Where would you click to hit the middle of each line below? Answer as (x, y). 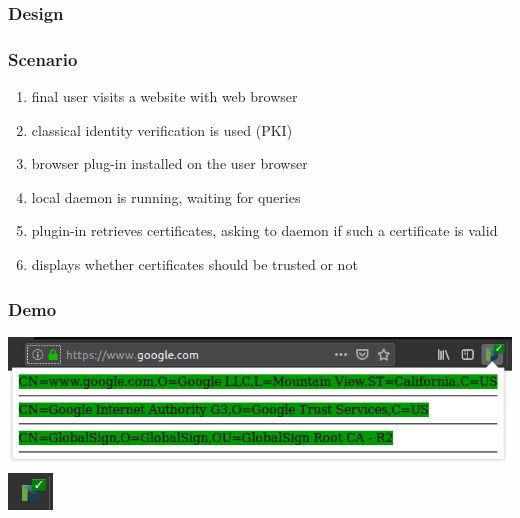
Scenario (43, 58)
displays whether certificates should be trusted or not (194, 264)
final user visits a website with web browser (164, 96)
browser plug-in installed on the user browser (169, 163)
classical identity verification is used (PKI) (162, 129)
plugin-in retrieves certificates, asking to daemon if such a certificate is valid (264, 230)
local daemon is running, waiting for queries (166, 196)
